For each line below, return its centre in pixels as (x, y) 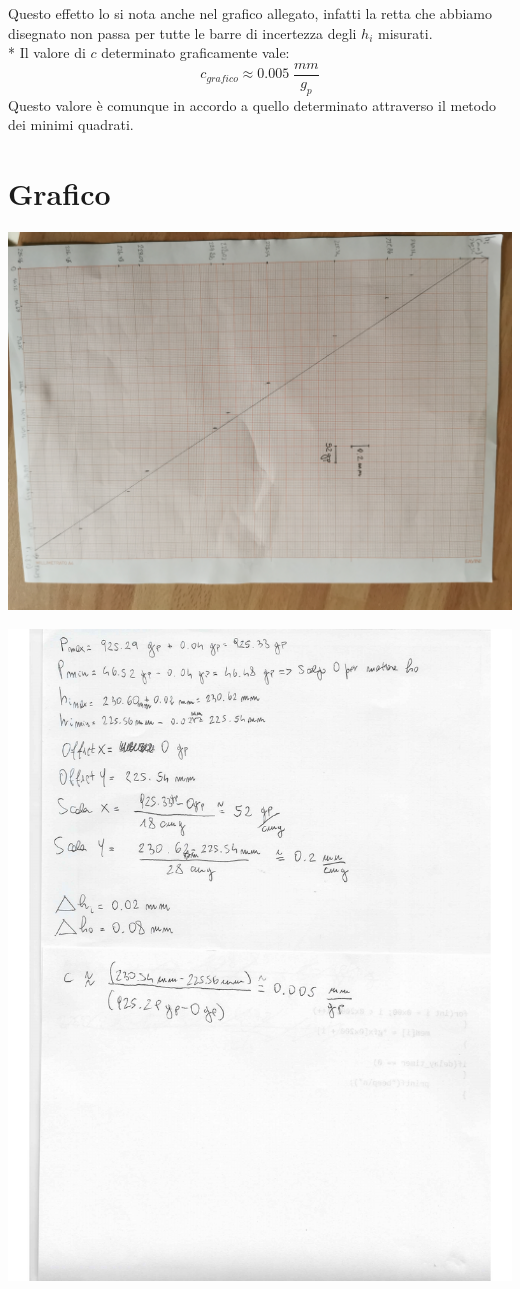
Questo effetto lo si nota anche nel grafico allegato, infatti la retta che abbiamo (250, 13)
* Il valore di (47, 52)
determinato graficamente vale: (195, 52)
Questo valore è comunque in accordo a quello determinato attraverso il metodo (252, 104)
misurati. (405, 32)
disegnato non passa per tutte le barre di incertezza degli (182, 32)
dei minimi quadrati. (71, 124)
